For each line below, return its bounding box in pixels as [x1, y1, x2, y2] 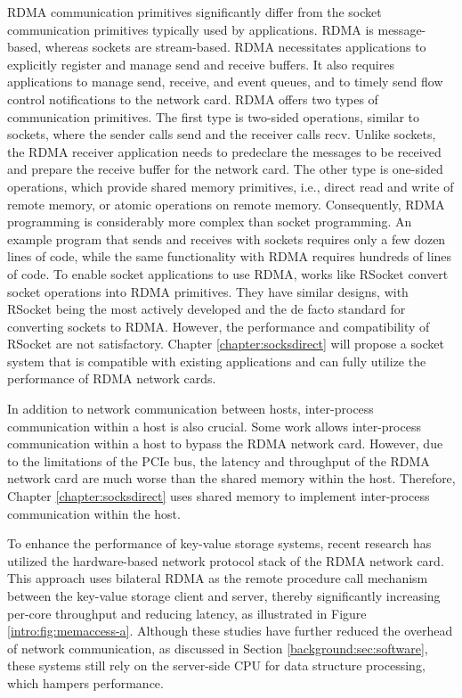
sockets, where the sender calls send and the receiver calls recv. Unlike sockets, [7, 125, 436, 144]
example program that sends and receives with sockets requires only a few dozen [7, 229, 446, 248]
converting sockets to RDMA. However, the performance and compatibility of [7, 316, 430, 335]
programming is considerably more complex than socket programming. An [7, 212, 412, 231]
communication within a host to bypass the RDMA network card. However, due [7, 434, 443, 453]
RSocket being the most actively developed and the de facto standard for [7, 300, 406, 318]
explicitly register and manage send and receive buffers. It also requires [7, 54, 394, 73]
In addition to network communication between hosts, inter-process [7, 399, 374, 418]
